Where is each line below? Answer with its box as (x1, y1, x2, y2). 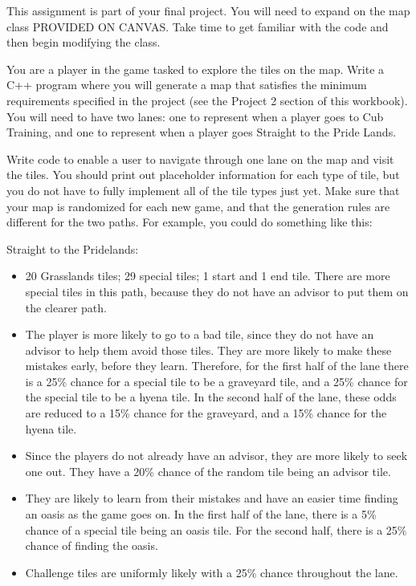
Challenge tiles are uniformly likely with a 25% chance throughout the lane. (25, 564, 398, 580)
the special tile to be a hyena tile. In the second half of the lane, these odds (25, 389, 397, 405)
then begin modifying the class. (6, 34, 161, 51)
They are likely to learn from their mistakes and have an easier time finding (25, 490, 398, 507)
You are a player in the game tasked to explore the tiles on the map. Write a (6, 60, 385, 77)
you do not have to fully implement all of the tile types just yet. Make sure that (6, 181, 400, 198)
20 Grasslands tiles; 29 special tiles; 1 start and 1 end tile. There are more (25, 267, 390, 284)
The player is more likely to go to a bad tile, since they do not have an (25, 326, 374, 343)
